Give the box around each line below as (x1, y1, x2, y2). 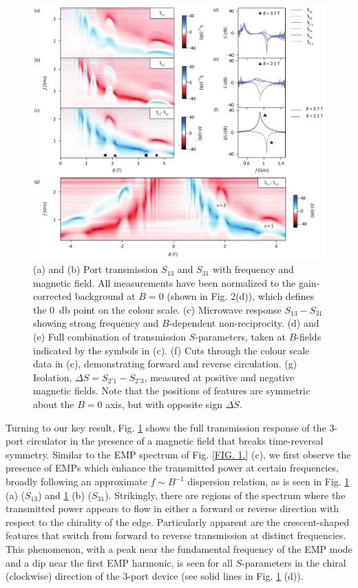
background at (74, 289, 136, 303)
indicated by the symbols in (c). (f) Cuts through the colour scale (33, 343, 310, 357)
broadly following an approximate (6, 474, 147, 489)
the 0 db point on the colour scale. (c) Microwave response (33, 302, 282, 316)
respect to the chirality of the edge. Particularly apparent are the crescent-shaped (6, 514, 350, 529)
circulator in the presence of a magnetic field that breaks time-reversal (26, 434, 324, 448)
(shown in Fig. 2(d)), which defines (167, 289, 315, 303)
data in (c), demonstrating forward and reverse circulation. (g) (33, 356, 297, 371)
